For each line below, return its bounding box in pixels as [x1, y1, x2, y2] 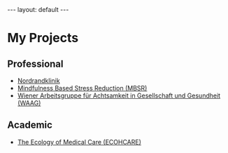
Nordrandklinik [17, 76, 61, 85]
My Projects [7, 30, 79, 46]
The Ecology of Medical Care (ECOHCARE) [17, 138, 142, 146]
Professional [7, 58, 64, 69]
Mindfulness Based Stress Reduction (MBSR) [17, 84, 148, 92]
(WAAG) [17, 99, 41, 107]
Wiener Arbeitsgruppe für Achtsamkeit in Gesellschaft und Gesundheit [17, 91, 221, 100]
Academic [7, 119, 52, 131]
